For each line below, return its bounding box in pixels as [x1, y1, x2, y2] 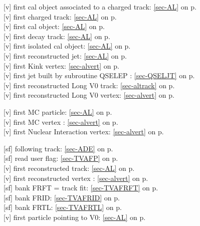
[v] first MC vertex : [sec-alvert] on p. [4, 116, 118, 127]
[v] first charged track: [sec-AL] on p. [4, 11, 117, 22]
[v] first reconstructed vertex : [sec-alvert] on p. [4, 172, 148, 183]
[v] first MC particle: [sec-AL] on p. [4, 106, 112, 117]
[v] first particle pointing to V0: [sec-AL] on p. [4, 211, 146, 222]
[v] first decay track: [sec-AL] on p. [4, 31, 110, 41]
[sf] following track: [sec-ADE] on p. [4, 143, 113, 153]
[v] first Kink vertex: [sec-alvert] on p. [4, 60, 119, 71]
